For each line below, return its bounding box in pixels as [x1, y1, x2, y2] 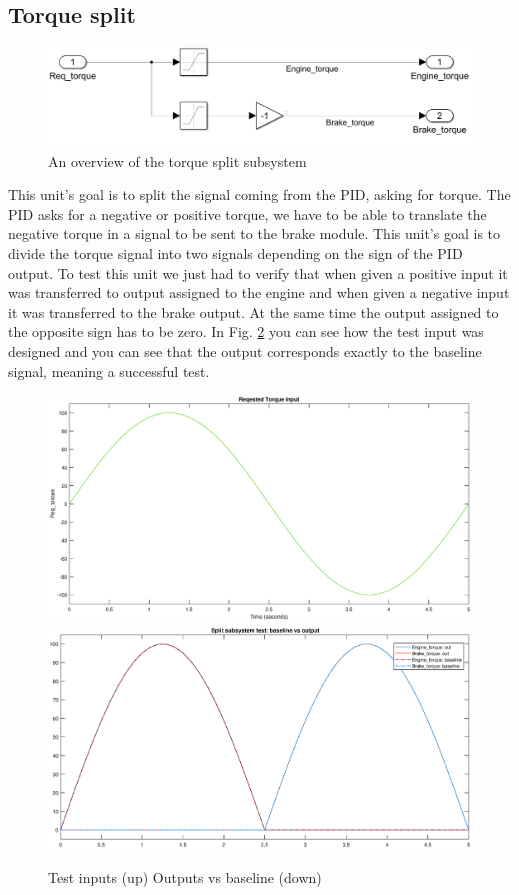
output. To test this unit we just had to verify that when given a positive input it [8, 262, 508, 283]
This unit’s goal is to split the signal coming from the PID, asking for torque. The [8, 184, 511, 205]
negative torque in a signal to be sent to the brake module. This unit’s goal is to [8, 223, 501, 244]
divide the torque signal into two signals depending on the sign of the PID [8, 242, 463, 263]
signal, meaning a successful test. [8, 360, 210, 381]
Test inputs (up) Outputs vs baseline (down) [48, 866, 322, 887]
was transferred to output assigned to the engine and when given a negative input [8, 282, 510, 303]
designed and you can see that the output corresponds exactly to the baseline [8, 340, 482, 361]
